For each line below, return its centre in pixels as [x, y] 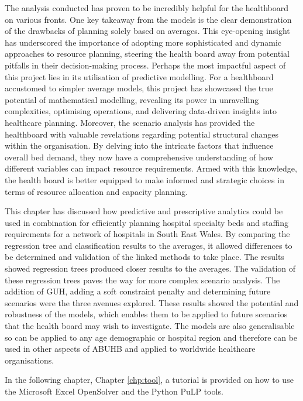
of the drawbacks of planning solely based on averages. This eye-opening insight [147, 31]
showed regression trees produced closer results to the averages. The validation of [150, 268]
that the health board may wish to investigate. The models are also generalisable [150, 326]
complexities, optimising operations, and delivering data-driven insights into [141, 111]
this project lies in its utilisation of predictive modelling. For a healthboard [139, 76]
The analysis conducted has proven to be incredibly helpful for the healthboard [147, 8]
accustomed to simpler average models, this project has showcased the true [139, 88]
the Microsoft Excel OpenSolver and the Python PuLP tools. [114, 391]
